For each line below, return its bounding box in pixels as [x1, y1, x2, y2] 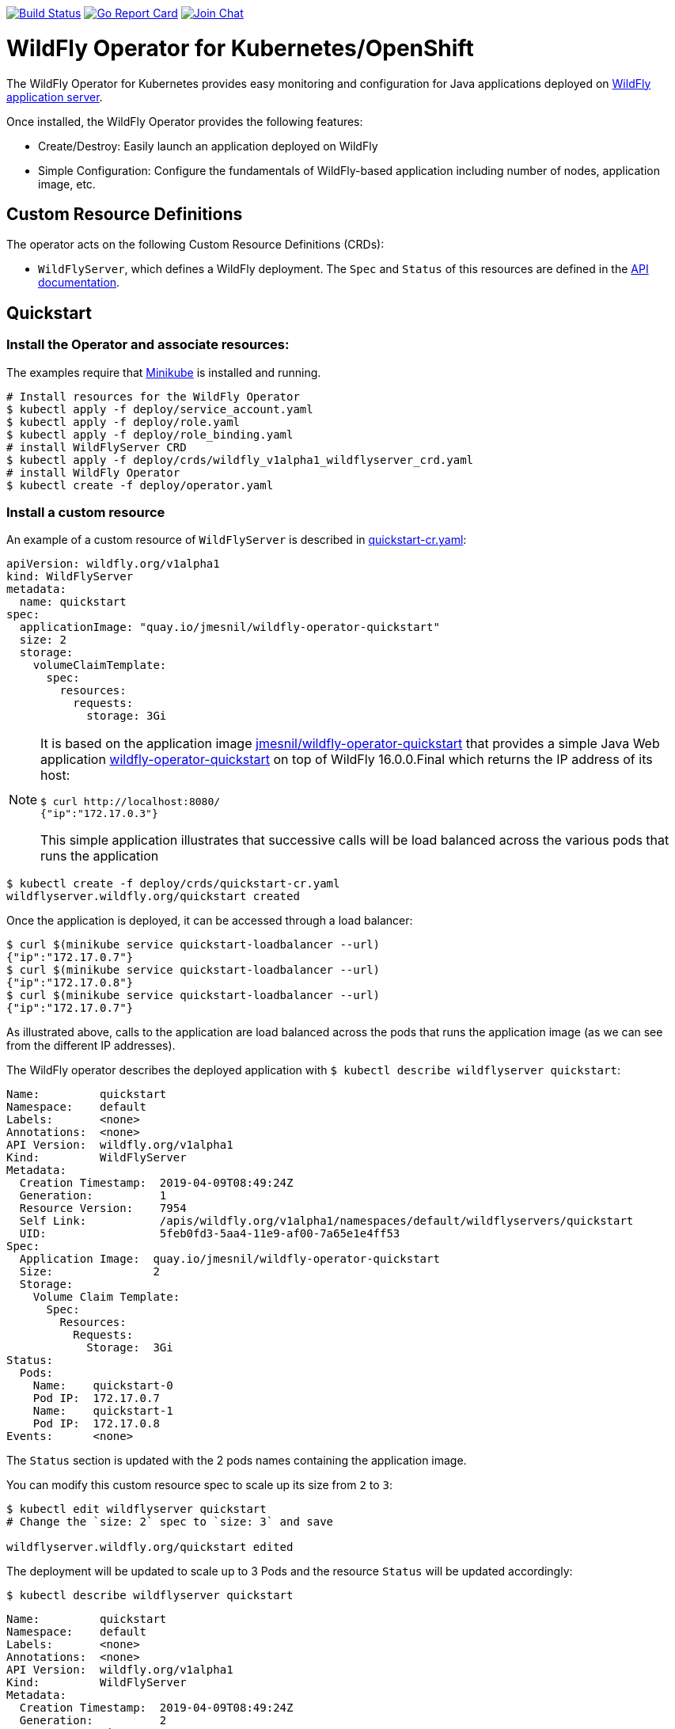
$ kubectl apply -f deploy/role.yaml [6, 415, 241, 428]
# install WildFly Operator [6, 465, 180, 479]
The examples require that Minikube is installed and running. [6, 365, 321, 379]
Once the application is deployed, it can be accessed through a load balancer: [6, 914, 413, 928]
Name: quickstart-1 [32, 1404, 173, 1418]
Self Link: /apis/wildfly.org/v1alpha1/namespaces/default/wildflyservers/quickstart [19, 1214, 634, 1228]
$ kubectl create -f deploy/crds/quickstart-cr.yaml [6, 877, 340, 891]
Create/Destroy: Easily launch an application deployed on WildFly [38, 139, 378, 153]
